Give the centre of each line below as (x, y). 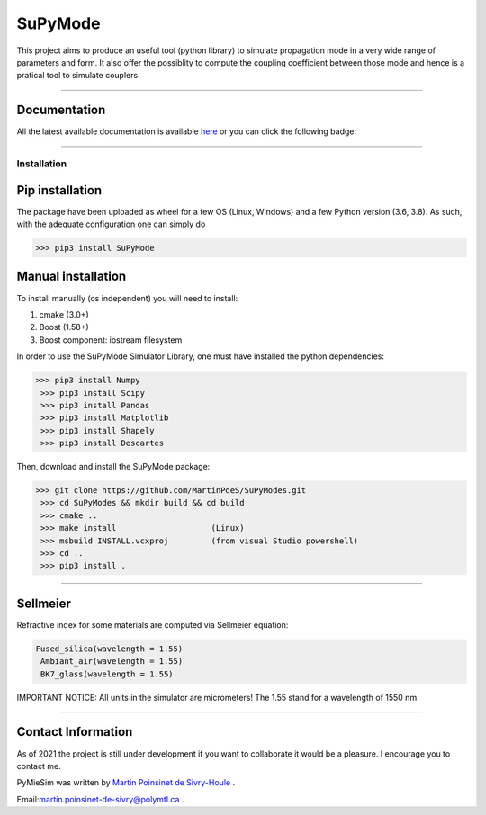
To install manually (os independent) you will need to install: (127, 298)
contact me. (39, 766)
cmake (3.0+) (64, 314)
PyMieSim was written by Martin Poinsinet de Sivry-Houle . (126, 783)
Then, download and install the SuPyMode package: (113, 467)
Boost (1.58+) (64, 327)
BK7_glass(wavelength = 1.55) (108, 674)
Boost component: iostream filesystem (111, 340)
